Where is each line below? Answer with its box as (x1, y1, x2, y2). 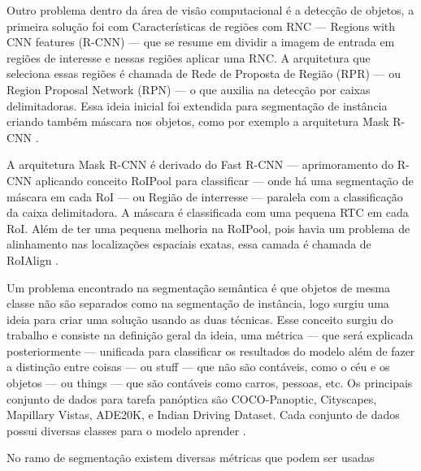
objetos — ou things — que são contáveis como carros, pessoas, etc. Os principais (7, 374, 413, 391)
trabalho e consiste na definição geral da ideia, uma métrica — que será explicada (7, 326, 414, 344)
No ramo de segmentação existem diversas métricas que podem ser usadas (7, 449, 375, 466)
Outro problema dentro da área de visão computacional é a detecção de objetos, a (7, 2, 414, 18)
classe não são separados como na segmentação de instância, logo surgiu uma (7, 295, 389, 312)
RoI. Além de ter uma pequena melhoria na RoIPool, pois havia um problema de (7, 219, 410, 236)
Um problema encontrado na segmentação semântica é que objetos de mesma (7, 279, 391, 296)
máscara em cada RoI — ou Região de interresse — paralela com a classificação (7, 188, 403, 205)
